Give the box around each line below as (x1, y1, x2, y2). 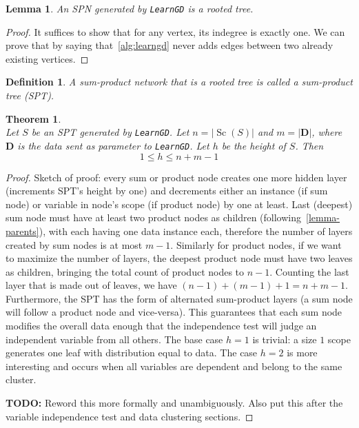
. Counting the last (269, 264, 349, 278)
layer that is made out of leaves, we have (6, 278, 177, 292)
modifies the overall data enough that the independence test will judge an (6, 318, 317, 333)
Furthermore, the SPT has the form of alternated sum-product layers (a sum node (6, 291, 353, 305)
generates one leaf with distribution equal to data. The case (6, 345, 258, 360)
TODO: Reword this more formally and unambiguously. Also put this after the (6, 396, 343, 410)
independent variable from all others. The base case (6, 332, 223, 346)
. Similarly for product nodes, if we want (170, 237, 342, 252)
